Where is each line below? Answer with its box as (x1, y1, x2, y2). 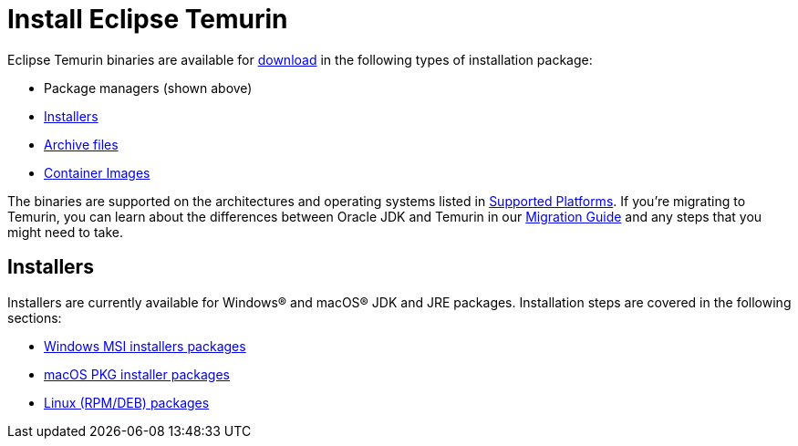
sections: (7, 309, 62, 326)
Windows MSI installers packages (44, 337, 246, 354)
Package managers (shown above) (44, 79, 253, 96)
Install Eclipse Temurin (7, 4, 288, 35)
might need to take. (7, 223, 123, 240)
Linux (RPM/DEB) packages (44, 394, 210, 410)
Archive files (44, 136, 119, 152)
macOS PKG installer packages (44, 366, 230, 382)
